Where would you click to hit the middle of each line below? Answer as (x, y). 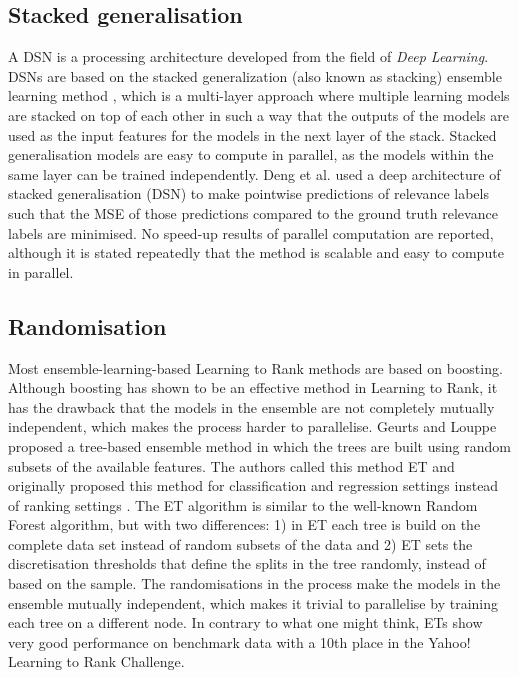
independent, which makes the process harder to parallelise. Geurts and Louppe (252, 426)
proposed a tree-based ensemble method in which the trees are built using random (260, 445)
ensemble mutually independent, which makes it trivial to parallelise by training (253, 602)
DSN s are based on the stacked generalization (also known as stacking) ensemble (255, 75)
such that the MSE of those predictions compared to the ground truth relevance (253, 212)
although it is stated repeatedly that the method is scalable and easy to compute (256, 252)
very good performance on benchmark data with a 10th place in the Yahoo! (239, 641)
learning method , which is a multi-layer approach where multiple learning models (259, 95)
